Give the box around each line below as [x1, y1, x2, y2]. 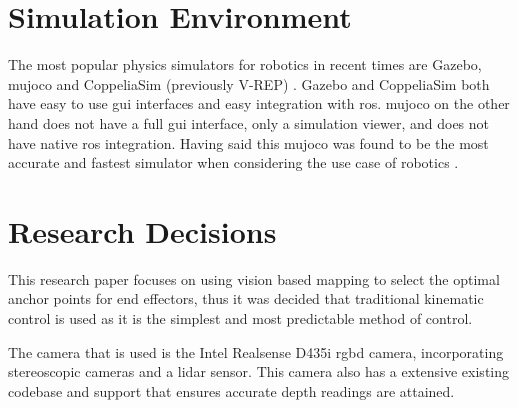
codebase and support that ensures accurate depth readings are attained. [8, 380, 455, 401]
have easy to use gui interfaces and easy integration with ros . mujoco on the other [8, 93, 510, 114]
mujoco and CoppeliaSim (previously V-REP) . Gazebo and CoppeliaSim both [8, 73, 490, 94]
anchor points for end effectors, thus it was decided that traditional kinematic [8, 288, 484, 309]
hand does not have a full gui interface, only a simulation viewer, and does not [8, 112, 490, 133]
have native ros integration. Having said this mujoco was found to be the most [8, 132, 489, 153]
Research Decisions [8, 210, 277, 251]
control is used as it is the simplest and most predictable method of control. [8, 308, 473, 328]
